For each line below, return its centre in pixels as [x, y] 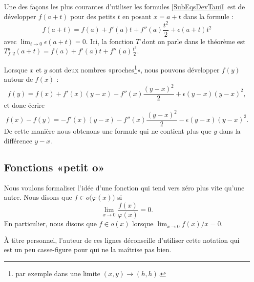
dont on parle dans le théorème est [194, 41]
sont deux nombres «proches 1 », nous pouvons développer [135, 69]
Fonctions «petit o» [54, 167]
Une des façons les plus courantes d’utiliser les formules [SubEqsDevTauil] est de [125, 6]
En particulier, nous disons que [50, 223]
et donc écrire [24, 105]
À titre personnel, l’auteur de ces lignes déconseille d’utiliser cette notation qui [122, 240]
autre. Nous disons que [38, 197]
